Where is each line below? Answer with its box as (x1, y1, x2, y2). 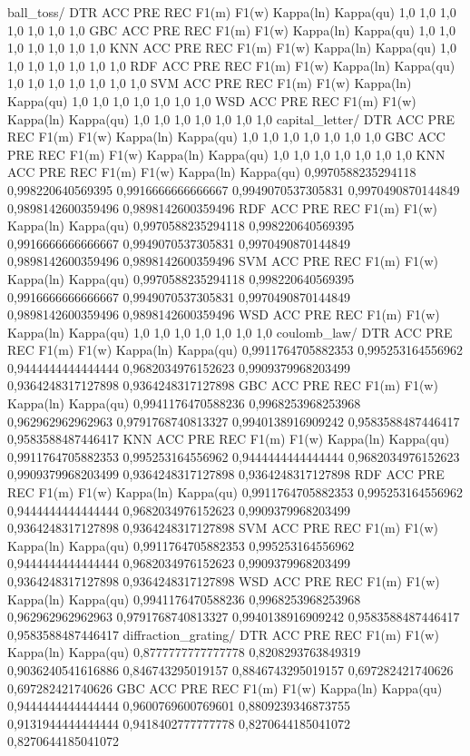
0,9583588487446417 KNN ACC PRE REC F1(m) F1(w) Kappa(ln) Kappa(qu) (7, 429, 450, 448)
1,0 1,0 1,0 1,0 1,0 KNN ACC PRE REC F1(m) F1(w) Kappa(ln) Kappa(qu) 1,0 (7, 38, 456, 57)
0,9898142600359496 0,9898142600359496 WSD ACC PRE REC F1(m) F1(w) (7, 305, 440, 324)
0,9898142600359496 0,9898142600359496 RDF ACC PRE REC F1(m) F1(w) (7, 198, 438, 217)
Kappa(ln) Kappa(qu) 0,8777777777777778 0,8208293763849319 (7, 643, 361, 662)
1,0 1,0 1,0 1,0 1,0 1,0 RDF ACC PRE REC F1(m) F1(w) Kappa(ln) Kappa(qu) (7, 55, 455, 74)
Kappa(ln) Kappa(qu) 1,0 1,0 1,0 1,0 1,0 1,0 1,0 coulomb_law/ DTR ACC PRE (7, 322, 453, 341)
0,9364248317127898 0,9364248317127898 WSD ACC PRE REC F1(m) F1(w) (7, 572, 440, 590)
